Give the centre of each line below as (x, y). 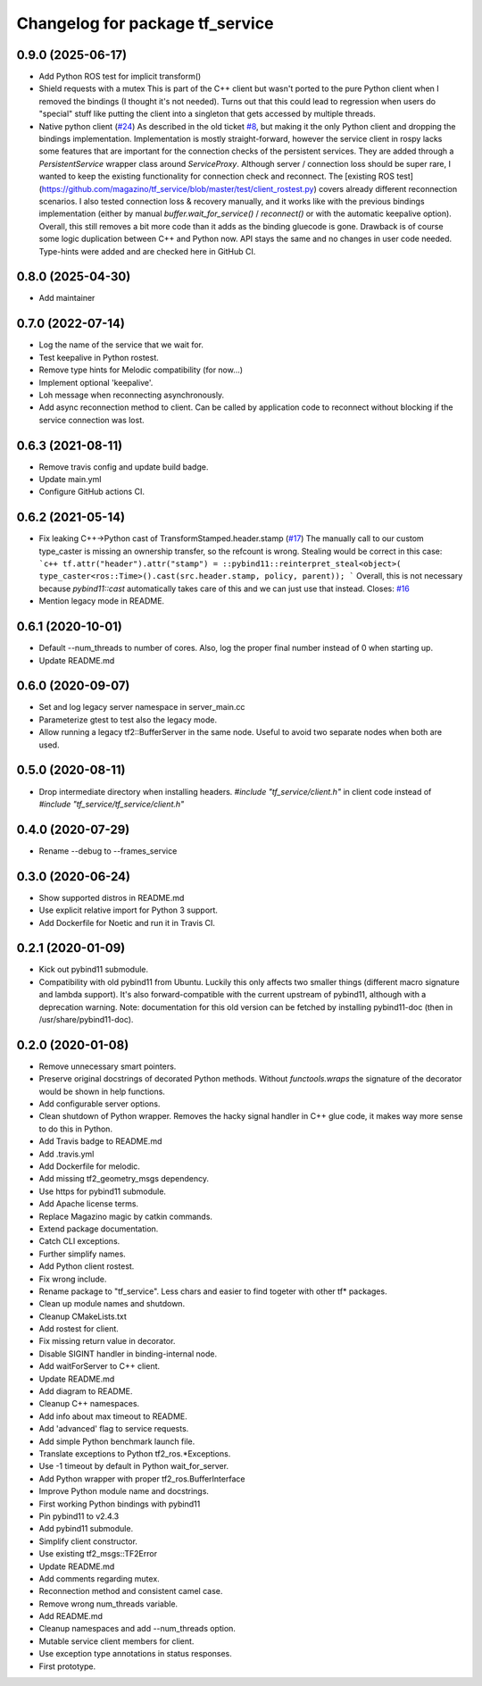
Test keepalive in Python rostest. (99, 357)
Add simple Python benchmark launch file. (117, 1441)
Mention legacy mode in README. (102, 601)
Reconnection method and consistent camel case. (131, 1591)
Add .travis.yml (66, 1154)
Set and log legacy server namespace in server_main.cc (142, 707)
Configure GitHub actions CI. (91, 492)
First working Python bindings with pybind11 (120, 1504)
